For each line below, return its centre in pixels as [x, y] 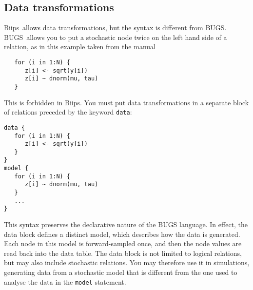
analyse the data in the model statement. [65, 281]
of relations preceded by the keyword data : [68, 112]
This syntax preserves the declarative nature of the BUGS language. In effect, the [126, 224]
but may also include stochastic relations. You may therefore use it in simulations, [127, 262]
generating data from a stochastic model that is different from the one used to [121, 272]
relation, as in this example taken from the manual [80, 47]
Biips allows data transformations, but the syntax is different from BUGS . [115, 28]
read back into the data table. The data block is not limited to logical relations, [123, 253]
